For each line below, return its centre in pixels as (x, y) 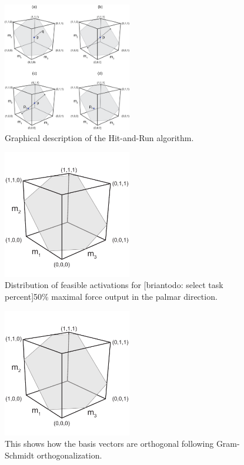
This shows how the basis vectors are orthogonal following (109, 444)
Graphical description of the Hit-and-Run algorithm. (99, 138)
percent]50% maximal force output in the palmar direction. (111, 296)
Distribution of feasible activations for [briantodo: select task (114, 285)
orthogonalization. (69, 455)
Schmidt (20, 455)
